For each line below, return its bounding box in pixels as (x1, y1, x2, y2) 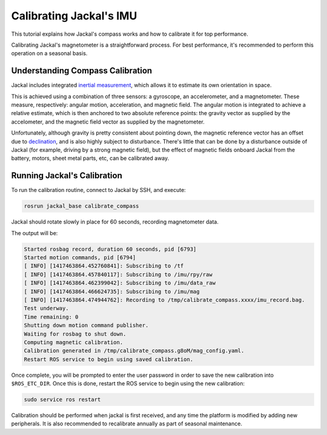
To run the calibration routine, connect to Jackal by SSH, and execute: (11, 187, 186, 194)
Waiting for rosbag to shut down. (24, 330, 127, 337)
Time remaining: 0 (24, 313, 79, 320)
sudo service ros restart (24, 396, 101, 403)
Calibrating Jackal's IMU (11, 9, 137, 22)
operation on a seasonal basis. (11, 50, 88, 57)
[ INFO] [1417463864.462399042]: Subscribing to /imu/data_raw (24, 279, 216, 287)
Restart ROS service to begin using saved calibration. (24, 356, 194, 363)
